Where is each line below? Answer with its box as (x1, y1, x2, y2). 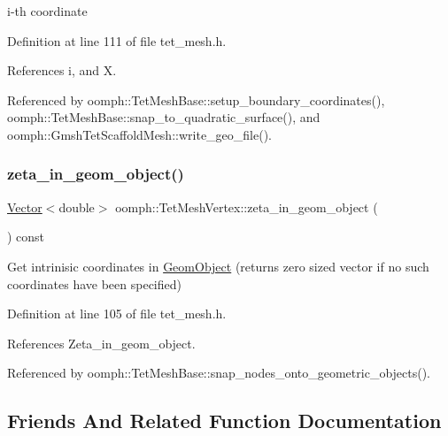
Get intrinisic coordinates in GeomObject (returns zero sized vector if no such (7, 256, 429, 275)
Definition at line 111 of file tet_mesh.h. (7, 31, 227, 50)
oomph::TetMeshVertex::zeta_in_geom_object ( (115, 197, 378, 216)
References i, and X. (7, 61, 117, 80)
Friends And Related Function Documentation (7, 407, 442, 434)
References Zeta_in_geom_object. (7, 333, 196, 352)
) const (7, 227, 45, 246)
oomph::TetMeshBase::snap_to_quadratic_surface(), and (7, 108, 321, 126)
